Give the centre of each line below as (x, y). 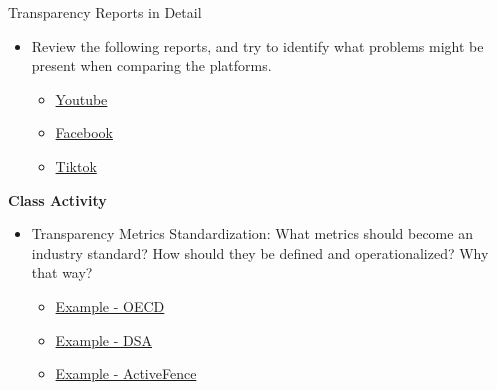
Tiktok (76, 165)
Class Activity (57, 199)
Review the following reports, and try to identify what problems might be (257, 45)
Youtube (81, 98)
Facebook (84, 132)
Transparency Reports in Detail (105, 12)
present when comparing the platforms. (151, 65)
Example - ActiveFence (126, 373)
